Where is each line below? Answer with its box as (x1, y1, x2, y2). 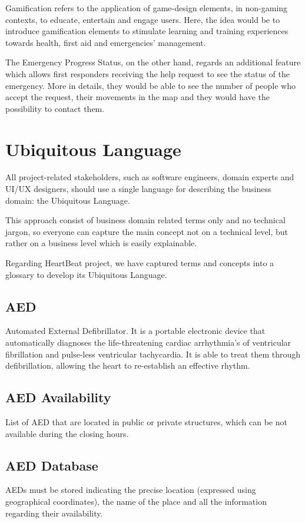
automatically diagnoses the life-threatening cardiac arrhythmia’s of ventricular (5, 336, 291, 349)
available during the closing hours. (5, 427, 129, 439)
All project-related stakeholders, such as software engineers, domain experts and (5, 171, 294, 183)
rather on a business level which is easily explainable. (5, 237, 197, 249)
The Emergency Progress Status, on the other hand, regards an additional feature (5, 56, 301, 68)
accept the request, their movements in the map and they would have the (5, 91, 270, 103)
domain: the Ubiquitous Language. (5, 194, 130, 206)
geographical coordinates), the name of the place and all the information (5, 495, 267, 507)
